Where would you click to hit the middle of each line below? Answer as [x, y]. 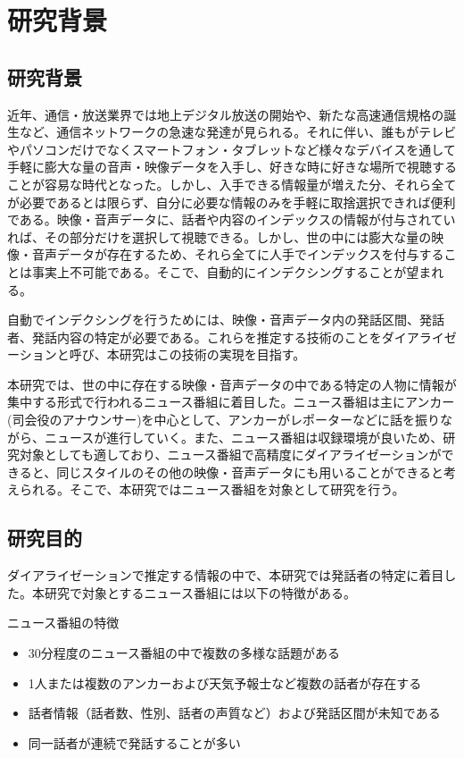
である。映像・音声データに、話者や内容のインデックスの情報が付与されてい [232, 219]
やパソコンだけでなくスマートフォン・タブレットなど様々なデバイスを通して [232, 149]
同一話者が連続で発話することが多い [134, 742]
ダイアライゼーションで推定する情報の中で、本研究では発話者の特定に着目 [226, 575]
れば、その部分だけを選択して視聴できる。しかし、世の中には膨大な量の [220, 236]
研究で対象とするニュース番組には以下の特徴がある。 [200, 592]
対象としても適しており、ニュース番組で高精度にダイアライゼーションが [230, 455]
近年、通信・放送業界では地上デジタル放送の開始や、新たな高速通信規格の [226, 114]
